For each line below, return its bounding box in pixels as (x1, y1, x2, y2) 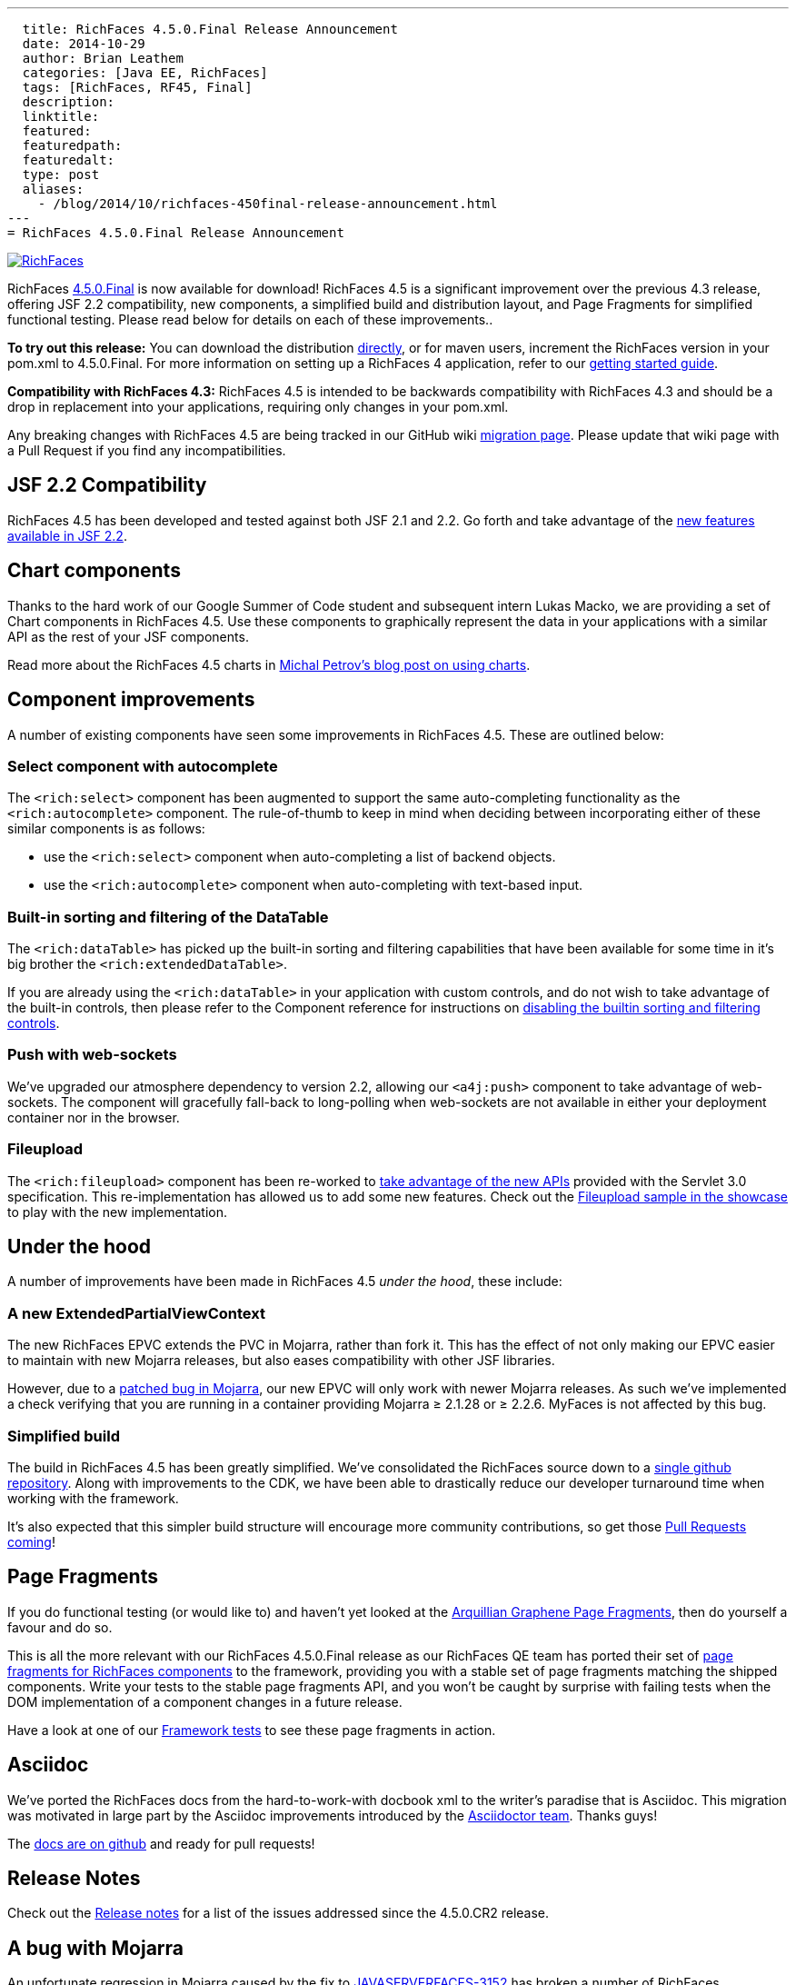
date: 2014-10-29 (22, 36, 145, 51)
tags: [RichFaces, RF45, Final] (22, 80, 253, 95)
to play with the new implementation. (7, 1203, 228, 1220)
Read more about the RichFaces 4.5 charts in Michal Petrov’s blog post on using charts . (7, 656, 531, 673)
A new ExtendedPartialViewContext (7, 1303, 265, 1322)
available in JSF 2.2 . (7, 527, 127, 544)
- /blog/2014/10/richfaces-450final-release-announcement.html (37, 196, 498, 211)
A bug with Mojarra (7, 1936, 184, 1960)
